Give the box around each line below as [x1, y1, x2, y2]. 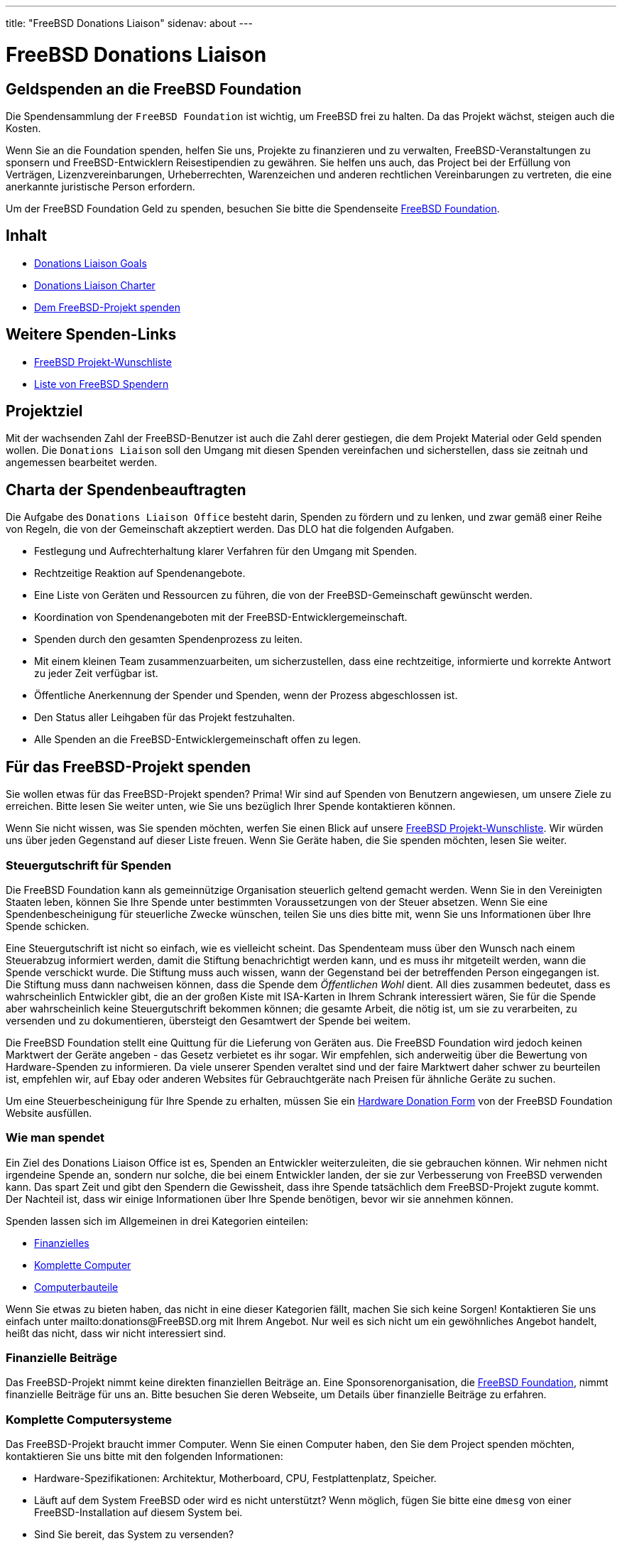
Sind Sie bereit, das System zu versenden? [34, 1528, 234, 1541]
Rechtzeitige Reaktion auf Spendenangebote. [34, 567, 246, 580]
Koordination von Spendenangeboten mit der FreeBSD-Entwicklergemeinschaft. [34, 611, 408, 624]
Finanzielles [34, 1236, 89, 1249]
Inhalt [6, 227, 47, 245]
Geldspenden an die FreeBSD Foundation [6, 80, 302, 98]
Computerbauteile [34, 1280, 119, 1293]
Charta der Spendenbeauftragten [6, 480, 246, 499]
